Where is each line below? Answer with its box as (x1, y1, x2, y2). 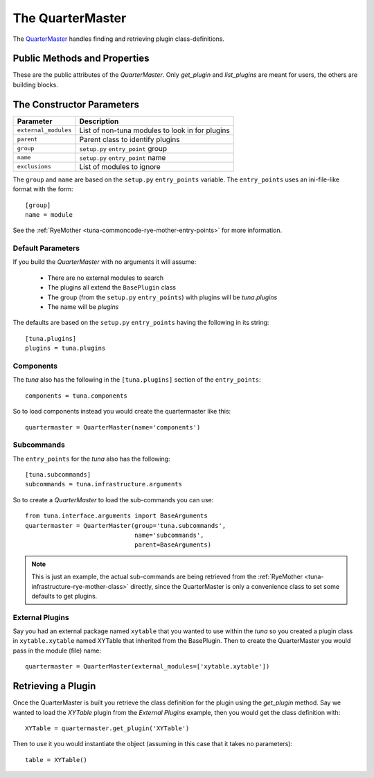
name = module (25, 211, 73, 218)
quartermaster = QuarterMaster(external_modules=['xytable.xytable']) (25, 662, 270, 671)
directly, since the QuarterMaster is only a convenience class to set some (130, 582, 339, 590)
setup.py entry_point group (79, 143, 168, 153)
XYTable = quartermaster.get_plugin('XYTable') (25, 724, 190, 732)
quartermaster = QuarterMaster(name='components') (25, 423, 201, 431)
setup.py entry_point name (79, 152, 166, 162)
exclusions (17, 163, 52, 170)
